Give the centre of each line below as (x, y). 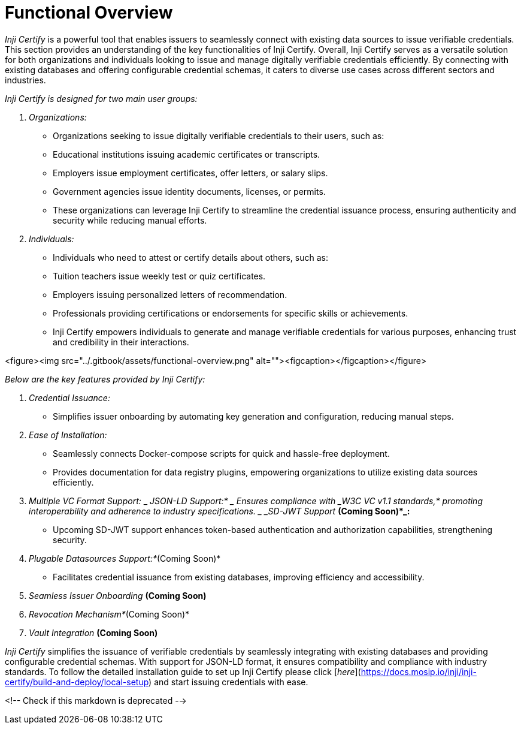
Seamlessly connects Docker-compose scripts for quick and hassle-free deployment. (221, 453)
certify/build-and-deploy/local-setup (77, 682)
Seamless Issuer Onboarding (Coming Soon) (118, 595)
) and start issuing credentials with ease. (228, 682)
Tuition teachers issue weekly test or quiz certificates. (159, 276)
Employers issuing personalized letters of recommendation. (170, 294)
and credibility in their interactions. (121, 342)
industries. (25, 80)
